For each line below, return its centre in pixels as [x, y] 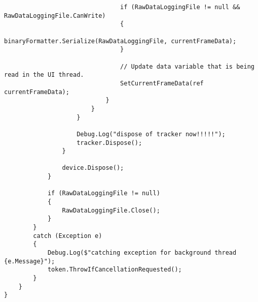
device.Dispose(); [93, 168]
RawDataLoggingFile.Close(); [111, 210]
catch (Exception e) [68, 236]
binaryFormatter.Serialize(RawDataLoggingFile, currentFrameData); [120, 41]
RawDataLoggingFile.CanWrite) [55, 16]
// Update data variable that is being [187, 66]
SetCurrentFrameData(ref [162, 83]
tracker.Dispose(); [109, 143]
